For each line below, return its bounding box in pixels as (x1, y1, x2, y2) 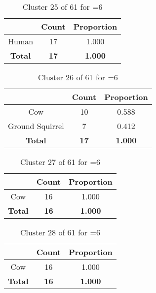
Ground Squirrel (8, 120, 64, 131)
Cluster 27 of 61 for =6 (20, 156, 100, 167)
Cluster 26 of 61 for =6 (38, 71, 118, 83)
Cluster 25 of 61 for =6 (22, 1, 103, 12)
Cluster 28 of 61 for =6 (20, 227, 100, 238)
